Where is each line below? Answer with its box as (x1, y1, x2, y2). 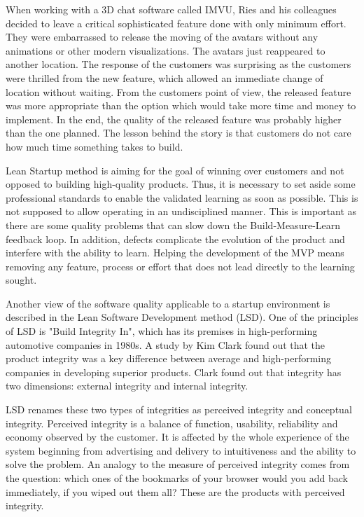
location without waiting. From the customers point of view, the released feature (6, 84, 351, 99)
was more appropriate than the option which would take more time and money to (6, 98, 356, 113)
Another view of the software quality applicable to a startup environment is (6, 296, 330, 310)
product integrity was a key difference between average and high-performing (6, 351, 332, 366)
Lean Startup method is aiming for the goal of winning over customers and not (6, 163, 344, 177)
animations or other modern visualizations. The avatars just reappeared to (6, 43, 325, 57)
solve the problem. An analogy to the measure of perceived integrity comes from (6, 457, 350, 471)
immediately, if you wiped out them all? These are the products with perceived (6, 484, 345, 499)
